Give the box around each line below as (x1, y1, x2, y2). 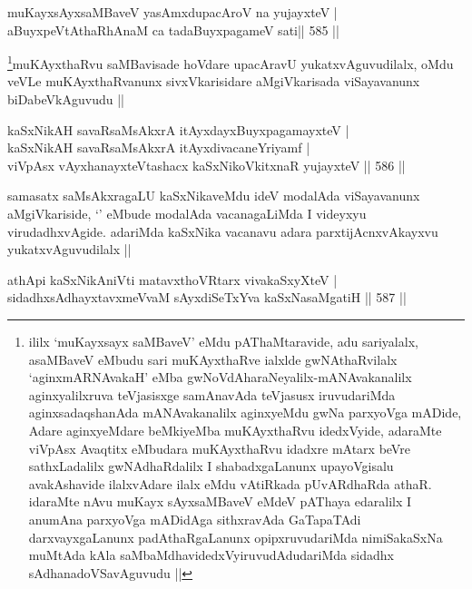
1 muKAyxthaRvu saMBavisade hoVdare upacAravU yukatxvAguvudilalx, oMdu (7, 52, 454, 73)
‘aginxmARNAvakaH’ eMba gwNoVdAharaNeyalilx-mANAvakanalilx (28, 368, 412, 387)
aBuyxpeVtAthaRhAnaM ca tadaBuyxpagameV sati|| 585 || (7, 20, 339, 39)
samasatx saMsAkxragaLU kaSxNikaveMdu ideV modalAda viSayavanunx (7, 186, 420, 205)
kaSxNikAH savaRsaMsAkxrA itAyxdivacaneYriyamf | (7, 138, 310, 157)
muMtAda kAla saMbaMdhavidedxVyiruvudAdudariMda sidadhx (28, 545, 394, 564)
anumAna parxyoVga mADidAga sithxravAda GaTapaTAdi (28, 509, 361, 528)
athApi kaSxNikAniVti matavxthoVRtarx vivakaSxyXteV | (7, 270, 338, 289)
